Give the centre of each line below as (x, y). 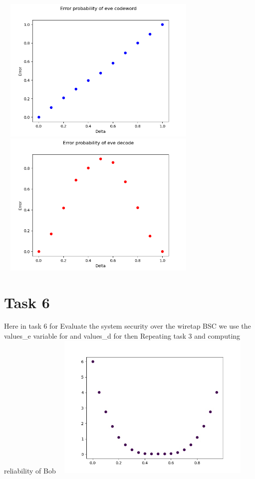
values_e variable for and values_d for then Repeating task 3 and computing (122, 336)
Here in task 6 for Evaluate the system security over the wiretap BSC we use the (127, 326)
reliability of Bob (30, 470)
